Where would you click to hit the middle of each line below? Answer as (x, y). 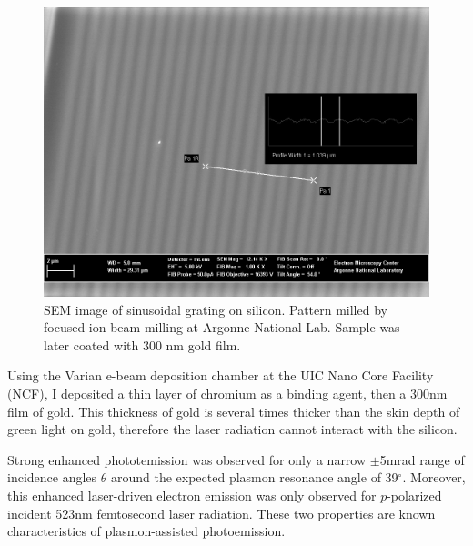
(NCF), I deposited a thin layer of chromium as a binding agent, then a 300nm (227, 393)
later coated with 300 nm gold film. (142, 344)
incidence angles (52, 477)
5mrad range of (422, 459)
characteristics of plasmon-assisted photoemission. (146, 531)
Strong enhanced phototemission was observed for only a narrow (187, 459)
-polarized (414, 495)
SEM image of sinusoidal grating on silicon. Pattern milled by (216, 309)
